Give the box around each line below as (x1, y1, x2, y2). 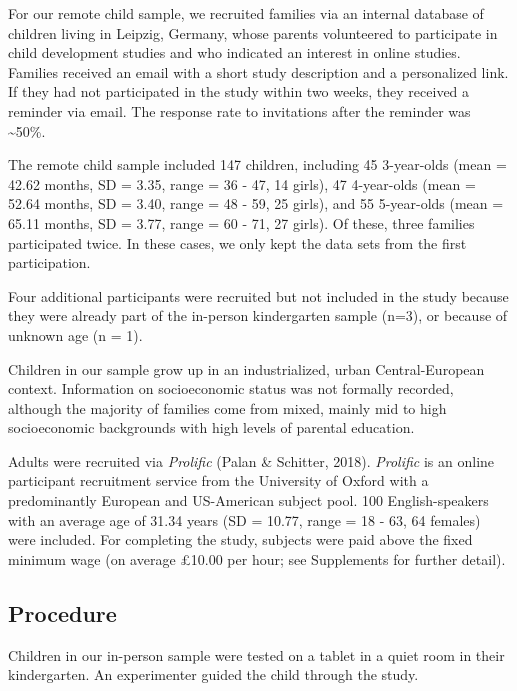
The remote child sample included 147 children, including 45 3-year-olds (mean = (8, 154, 507, 175)
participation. (8, 252, 91, 273)
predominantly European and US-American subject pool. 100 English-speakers (8, 490, 489, 511)
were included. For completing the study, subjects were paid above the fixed (8, 529, 473, 550)
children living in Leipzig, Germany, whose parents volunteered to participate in (8, 22, 498, 43)
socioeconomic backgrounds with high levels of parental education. (8, 417, 415, 438)
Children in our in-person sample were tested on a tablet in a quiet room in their (8, 644, 505, 665)
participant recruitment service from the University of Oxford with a (8, 470, 429, 491)
